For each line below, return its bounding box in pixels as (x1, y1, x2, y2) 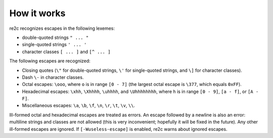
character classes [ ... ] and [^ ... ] (22, 49, 111, 55)
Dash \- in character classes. (22, 74, 84, 80)
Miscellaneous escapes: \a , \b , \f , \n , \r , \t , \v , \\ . (22, 103, 135, 109)
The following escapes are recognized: (9, 58, 90, 64)
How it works (9, 8, 66, 19)
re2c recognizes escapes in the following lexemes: (9, 25, 115, 31)
